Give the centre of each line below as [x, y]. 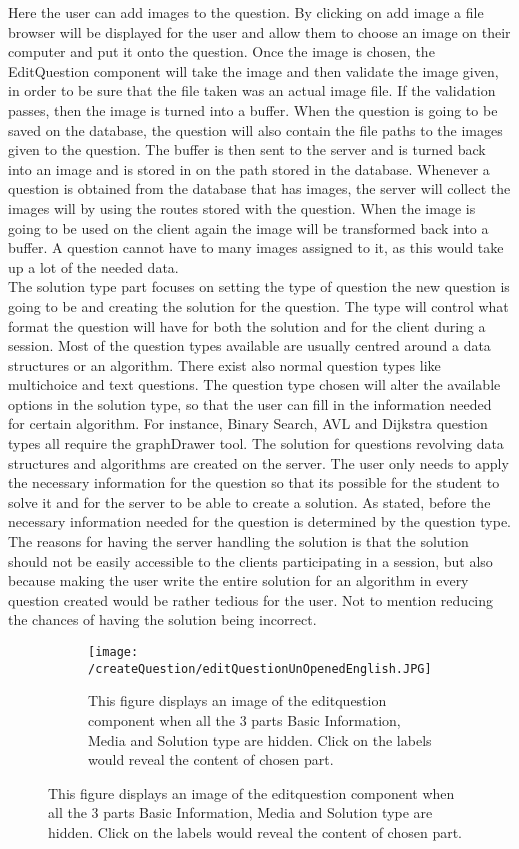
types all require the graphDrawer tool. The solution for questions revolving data [256, 443]
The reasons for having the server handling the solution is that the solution [238, 541]
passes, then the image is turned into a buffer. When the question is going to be [253, 109]
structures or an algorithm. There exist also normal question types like [224, 364]
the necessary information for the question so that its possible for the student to [254, 482]
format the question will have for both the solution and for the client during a [247, 325]
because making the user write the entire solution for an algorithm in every [238, 580]
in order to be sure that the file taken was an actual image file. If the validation [252, 90]
